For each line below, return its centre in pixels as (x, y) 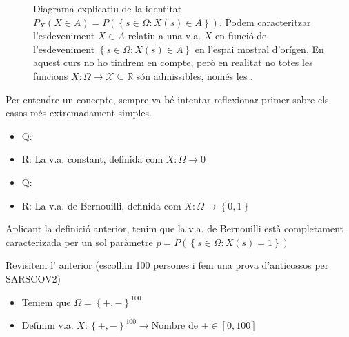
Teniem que (46, 302)
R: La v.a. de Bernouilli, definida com (101, 205)
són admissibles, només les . (195, 75)
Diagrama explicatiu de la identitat (108, 8)
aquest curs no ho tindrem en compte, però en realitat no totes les (173, 62)
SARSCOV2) (33, 278)
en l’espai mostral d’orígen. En (259, 49)
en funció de (241, 35)
